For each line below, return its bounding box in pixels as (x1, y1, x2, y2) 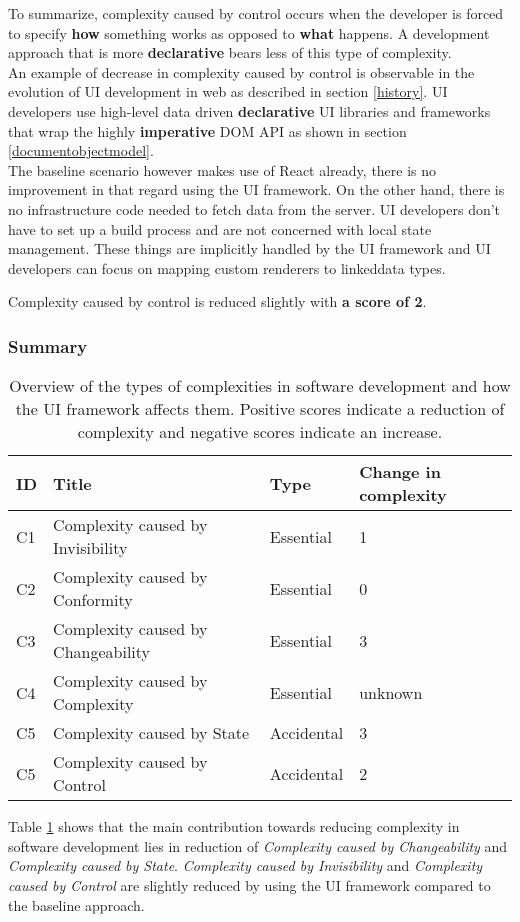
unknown (359, 680, 423, 704)
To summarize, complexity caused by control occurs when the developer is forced (8, 3, 504, 23)
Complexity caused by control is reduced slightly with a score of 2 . (8, 291, 427, 312)
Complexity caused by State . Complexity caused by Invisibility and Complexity (8, 855, 483, 876)
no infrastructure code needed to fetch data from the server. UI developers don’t (8, 198, 501, 219)
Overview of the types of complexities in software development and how (9, 374, 511, 398)
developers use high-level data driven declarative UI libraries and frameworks (8, 100, 491, 121)
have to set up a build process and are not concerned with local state (8, 218, 432, 239)
